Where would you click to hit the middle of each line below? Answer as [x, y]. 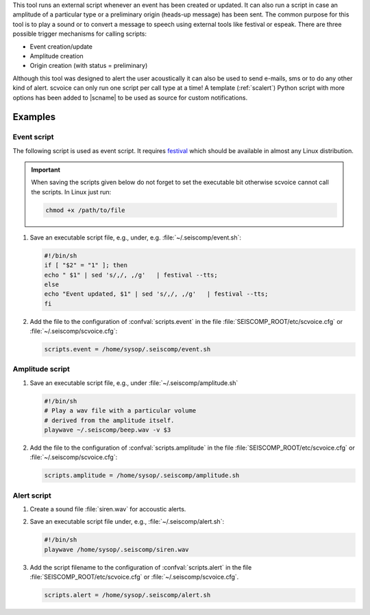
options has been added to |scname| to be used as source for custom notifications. [130, 97]
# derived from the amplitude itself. [109, 420]
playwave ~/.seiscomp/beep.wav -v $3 [108, 430]
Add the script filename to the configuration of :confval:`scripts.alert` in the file [141, 567]
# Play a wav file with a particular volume [120, 411]
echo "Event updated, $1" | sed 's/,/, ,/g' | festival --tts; [156, 294]
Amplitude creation [57, 56]
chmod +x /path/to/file [86, 210]
